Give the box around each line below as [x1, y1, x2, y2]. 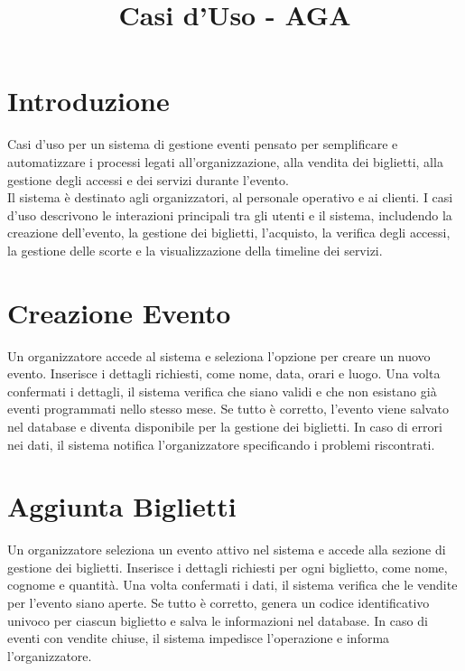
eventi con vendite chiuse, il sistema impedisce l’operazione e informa [7, 629, 390, 648]
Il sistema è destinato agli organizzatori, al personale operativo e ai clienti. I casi [7, 188, 453, 207]
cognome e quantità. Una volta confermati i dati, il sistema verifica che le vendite [7, 575, 458, 594]
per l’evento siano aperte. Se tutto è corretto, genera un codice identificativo [7, 593, 430, 612]
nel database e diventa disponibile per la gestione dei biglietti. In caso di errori [7, 416, 442, 435]
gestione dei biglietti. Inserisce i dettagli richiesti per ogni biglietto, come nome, [7, 557, 448, 576]
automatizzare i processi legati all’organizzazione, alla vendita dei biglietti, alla [7, 152, 443, 171]
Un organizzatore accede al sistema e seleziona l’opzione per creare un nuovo [7, 346, 431, 365]
